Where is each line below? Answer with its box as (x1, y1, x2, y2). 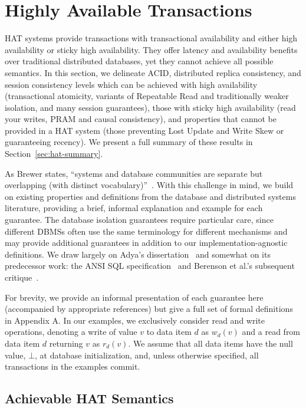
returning (49, 337, 83, 349)
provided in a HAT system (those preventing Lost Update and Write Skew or (5, 124, 284, 136)
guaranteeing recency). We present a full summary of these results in (5, 136, 253, 148)
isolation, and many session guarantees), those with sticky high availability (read (5, 101, 296, 113)
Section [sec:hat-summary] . (5, 147, 103, 160)
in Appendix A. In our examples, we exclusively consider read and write (5, 314, 265, 326)
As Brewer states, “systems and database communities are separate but (5, 167, 263, 179)
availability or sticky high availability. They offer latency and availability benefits (5, 43, 298, 55)
